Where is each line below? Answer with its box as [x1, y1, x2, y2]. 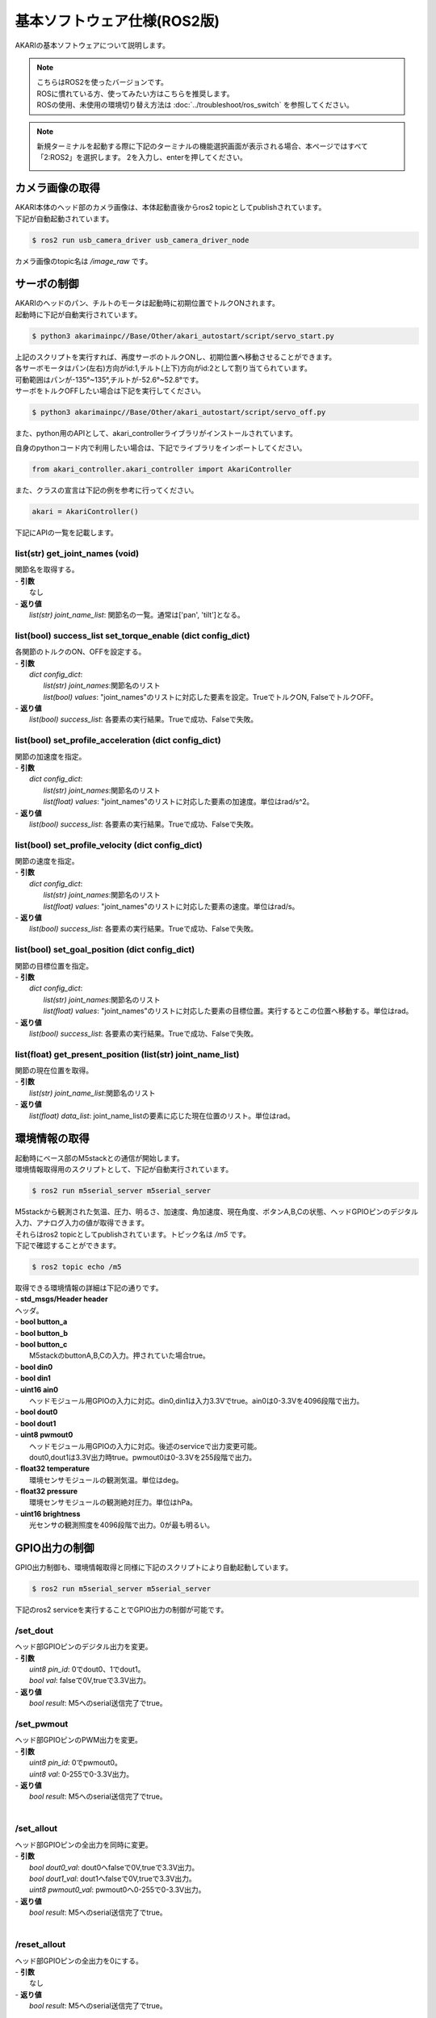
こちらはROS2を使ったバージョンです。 [36, 77, 169, 87]
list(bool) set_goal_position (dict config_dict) [15, 944, 195, 956]
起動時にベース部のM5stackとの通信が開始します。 [15, 1153, 185, 1162]
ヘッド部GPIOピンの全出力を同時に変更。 [15, 1840, 153, 1849]
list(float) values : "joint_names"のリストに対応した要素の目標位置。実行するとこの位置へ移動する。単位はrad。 [43, 1006, 413, 1016]
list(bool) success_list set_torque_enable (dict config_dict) [15, 630, 250, 641]
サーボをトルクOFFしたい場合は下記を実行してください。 [15, 386, 206, 396]
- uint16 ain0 [15, 1384, 59, 1394]
